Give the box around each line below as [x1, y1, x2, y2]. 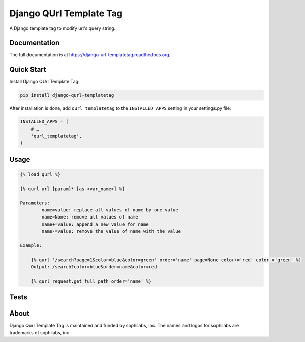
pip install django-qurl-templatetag [20, 92, 114, 98]
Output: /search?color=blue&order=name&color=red [30, 264, 157, 270]
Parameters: [20, 200, 50, 206]
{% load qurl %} [20, 172, 61, 177]
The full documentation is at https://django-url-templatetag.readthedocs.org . [9, 52, 171, 58]
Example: [20, 242, 42, 248]
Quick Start [9, 65, 46, 74]
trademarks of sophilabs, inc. [9, 329, 71, 335]
